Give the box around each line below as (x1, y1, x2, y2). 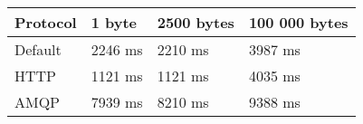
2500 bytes (157, 12, 234, 33)
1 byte (91, 12, 138, 33)
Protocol (14, 12, 77, 33)
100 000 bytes (248, 12, 349, 33)
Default (14, 39, 62, 60)
